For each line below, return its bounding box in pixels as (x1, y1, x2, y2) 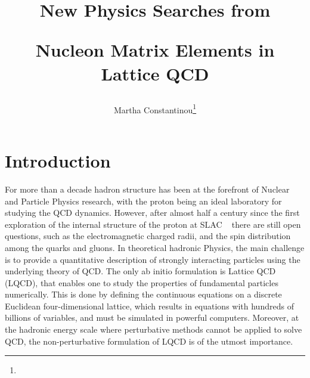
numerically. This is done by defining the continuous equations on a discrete (5, 288, 282, 300)
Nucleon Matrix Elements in (35, 38, 275, 62)
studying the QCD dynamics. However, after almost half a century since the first (5, 206, 300, 219)
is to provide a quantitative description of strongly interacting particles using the (5, 253, 300, 265)
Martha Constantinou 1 (113, 101, 197, 116)
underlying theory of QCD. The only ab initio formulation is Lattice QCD (5, 265, 276, 277)
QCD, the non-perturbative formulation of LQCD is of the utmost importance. (5, 334, 293, 347)
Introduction (5, 148, 111, 172)
